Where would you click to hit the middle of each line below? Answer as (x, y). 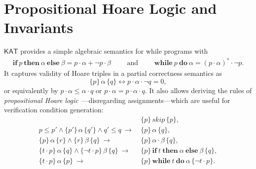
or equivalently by (31, 90)
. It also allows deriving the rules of (198, 90)
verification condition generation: (54, 110)
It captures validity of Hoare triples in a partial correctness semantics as (113, 73)
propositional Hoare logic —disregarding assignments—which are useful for (117, 100)
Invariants (39, 27)
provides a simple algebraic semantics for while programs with (114, 51)
